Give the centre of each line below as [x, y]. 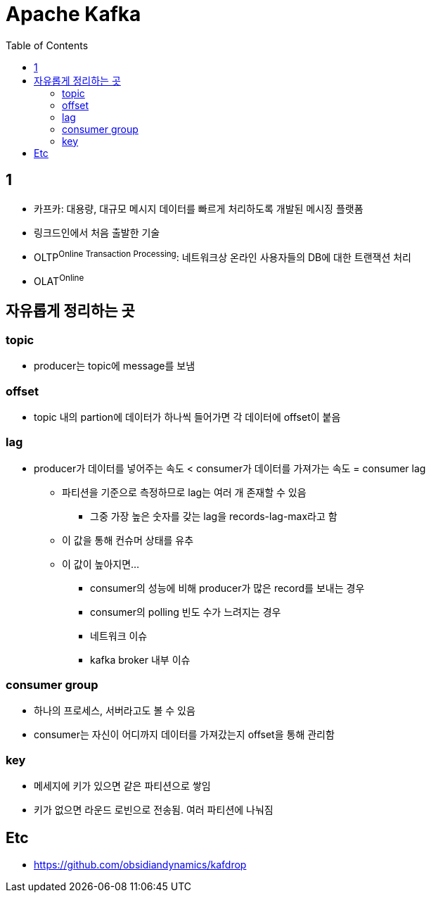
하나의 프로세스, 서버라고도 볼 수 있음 [115, 711]
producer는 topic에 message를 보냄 [115, 366]
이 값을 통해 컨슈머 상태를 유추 [128, 540]
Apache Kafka [73, 14]
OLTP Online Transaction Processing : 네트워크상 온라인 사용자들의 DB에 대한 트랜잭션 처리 [223, 256]
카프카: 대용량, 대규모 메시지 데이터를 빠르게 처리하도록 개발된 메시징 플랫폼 [199, 208]
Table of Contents [47, 45]
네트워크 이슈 [119, 635]
